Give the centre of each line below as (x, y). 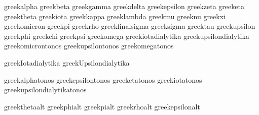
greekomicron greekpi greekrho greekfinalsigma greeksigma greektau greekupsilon (130, 26)
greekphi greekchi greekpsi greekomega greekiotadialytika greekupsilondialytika (127, 36)
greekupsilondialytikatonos (45, 90)
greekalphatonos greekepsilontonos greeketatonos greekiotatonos (103, 79)
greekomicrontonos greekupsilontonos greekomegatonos (89, 46)
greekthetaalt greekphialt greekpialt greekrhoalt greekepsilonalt (102, 106)
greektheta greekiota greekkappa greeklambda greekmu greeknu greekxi (115, 16)
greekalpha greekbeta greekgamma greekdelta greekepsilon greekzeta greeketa (124, 6)
